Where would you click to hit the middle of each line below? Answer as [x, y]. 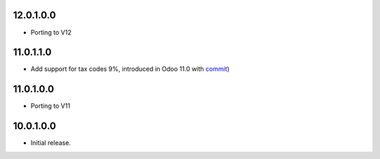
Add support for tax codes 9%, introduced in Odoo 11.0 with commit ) [130, 69]
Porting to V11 [50, 106]
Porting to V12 [51, 32]
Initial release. [51, 143]
